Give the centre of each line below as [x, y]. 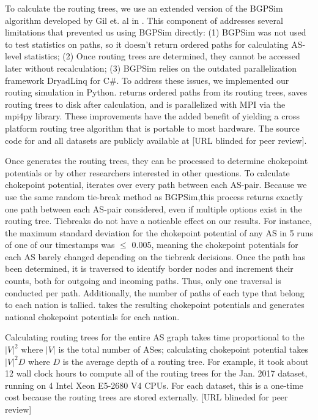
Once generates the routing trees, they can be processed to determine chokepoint [157, 161]
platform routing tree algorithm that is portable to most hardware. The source [152, 128]
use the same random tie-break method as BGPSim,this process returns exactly [154, 196]
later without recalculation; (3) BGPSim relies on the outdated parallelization [151, 68]
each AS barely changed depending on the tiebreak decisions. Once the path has [155, 256]
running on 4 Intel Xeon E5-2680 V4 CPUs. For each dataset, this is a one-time [154, 385]
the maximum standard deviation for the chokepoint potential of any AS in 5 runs [159, 232]
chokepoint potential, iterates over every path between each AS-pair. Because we [156, 185]
